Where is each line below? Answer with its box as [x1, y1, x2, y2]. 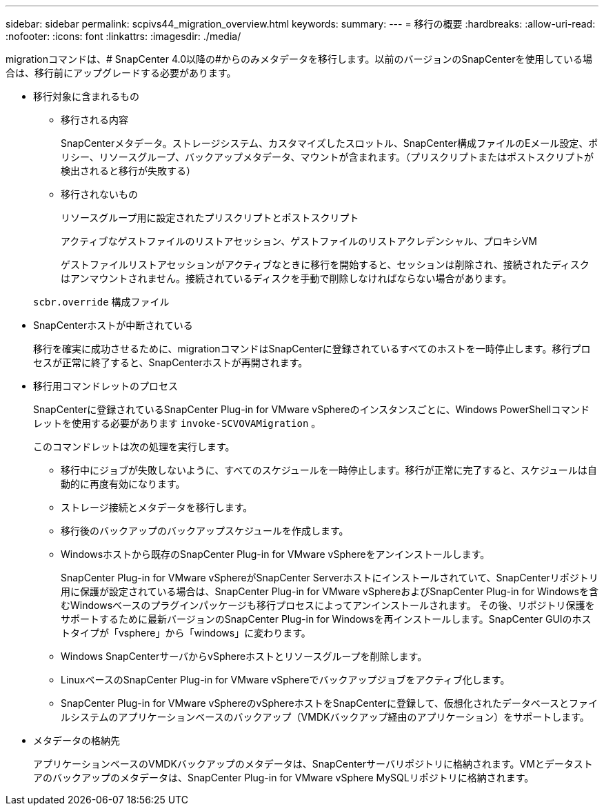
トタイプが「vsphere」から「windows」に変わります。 [61, 627, 311, 639]
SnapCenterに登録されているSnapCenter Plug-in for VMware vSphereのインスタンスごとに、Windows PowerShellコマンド [33, 403, 590, 415]
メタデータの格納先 [33, 734, 120, 746]
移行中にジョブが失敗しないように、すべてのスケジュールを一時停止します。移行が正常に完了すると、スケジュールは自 [61, 464, 597, 476]
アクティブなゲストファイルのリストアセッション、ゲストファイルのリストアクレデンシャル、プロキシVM [61, 235, 537, 247]
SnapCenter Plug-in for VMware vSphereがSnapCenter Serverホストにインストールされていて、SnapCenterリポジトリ [61, 572, 598, 583]
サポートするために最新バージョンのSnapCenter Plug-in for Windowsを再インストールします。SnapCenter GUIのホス [61, 613, 592, 625]
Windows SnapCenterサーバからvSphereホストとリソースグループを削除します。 [61, 650, 427, 662]
